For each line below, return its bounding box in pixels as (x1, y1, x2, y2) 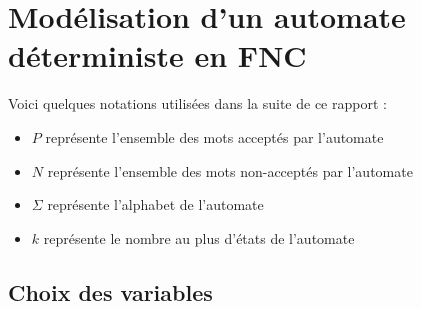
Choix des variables (8, 276, 213, 307)
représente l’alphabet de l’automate (47, 194, 264, 215)
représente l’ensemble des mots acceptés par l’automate (45, 126, 384, 147)
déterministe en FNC (8, 35, 307, 76)
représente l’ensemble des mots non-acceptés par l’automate (47, 160, 413, 181)
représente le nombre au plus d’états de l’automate (43, 227, 355, 248)
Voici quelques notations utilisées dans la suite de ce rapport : (8, 93, 387, 114)
